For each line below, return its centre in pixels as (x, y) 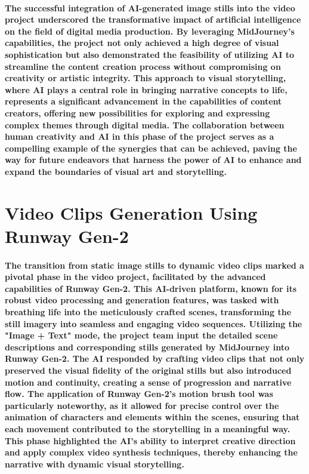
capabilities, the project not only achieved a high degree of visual (142, 43)
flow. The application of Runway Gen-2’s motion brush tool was (139, 394)
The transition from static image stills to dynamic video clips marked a (154, 265)
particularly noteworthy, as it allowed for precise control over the (142, 405)
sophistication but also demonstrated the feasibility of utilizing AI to (149, 54)
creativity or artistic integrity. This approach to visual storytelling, (146, 78)
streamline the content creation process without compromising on (143, 66)
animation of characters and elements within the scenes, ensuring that (152, 417)
